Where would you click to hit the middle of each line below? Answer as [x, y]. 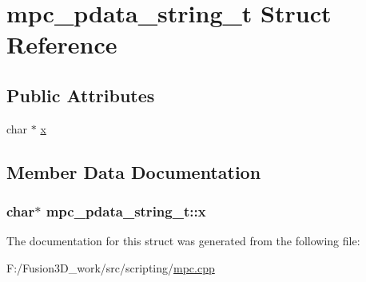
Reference [62, 44]
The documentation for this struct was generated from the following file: [183, 241]
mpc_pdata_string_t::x [126, 211]
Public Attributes [81, 95]
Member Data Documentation [134, 171]
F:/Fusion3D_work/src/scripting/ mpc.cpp [111, 267]
